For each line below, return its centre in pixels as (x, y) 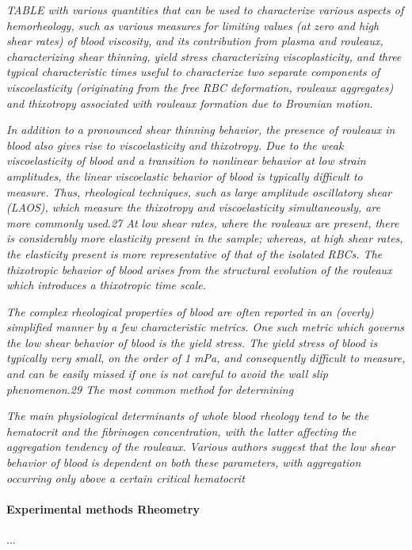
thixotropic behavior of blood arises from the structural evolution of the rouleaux (199, 269)
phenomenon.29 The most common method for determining (150, 389)
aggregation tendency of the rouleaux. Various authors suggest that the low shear (201, 447)
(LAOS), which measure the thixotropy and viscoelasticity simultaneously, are (194, 207)
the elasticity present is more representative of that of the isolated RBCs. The (195, 253)
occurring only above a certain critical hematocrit (126, 477)
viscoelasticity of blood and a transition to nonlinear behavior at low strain (186, 160)
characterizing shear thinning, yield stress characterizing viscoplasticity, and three (204, 56)
